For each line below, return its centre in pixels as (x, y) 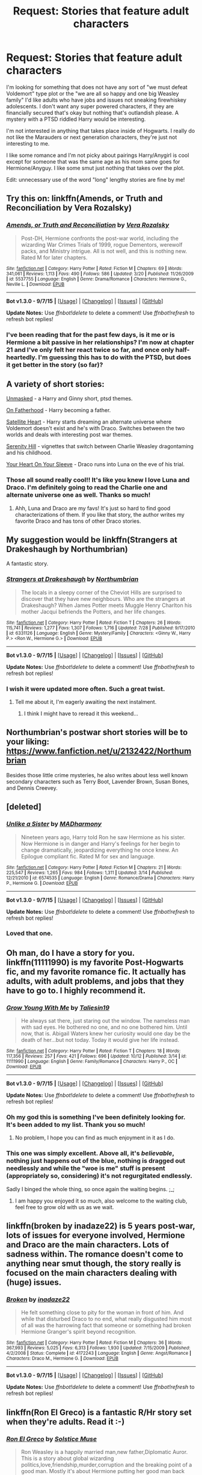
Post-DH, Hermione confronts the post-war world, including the (100, 238)
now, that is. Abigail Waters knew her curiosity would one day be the (106, 1033)
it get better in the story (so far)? (55, 365)
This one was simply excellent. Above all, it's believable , (90, 1153)
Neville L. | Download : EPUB (35, 284)
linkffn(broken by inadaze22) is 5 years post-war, (101, 1226)
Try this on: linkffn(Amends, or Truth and (84, 199)
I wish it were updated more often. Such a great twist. (86, 689)
